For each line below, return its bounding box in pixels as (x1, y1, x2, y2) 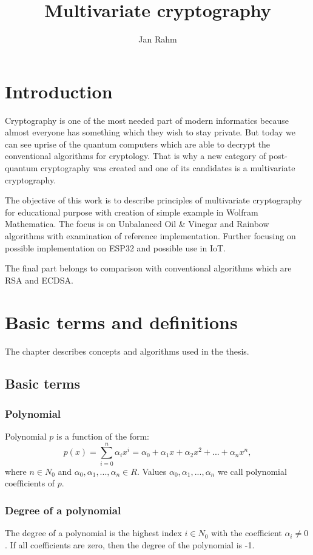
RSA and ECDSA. (5, 273, 73, 286)
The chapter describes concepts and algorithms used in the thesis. (5, 344, 249, 357)
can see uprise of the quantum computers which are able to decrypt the (5, 137, 271, 150)
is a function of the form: (56, 430, 150, 443)
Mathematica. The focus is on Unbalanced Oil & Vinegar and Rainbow (5, 217, 269, 230)
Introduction (5, 78, 113, 103)
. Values (136, 465, 167, 477)
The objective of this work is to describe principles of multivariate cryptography (5, 194, 302, 206)
